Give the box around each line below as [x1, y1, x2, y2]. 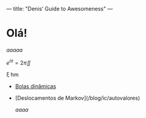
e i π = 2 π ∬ [6, 57, 32, 66]
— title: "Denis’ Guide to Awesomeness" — [6, 5, 113, 12]
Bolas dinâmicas [15, 82, 56, 90]
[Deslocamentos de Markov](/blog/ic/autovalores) [15, 94, 141, 102]
